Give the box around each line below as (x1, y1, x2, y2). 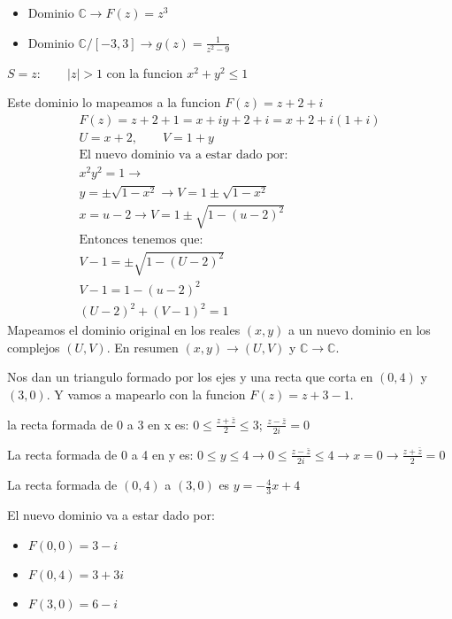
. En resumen (106, 337, 179, 356)
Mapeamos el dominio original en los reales (7, 321, 241, 339)
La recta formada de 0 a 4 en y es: (7, 445, 194, 463)
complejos (7, 337, 60, 356)
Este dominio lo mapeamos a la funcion (7, 93, 221, 112)
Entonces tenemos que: (79, 233, 203, 246)
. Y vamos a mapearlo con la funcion (46, 385, 246, 403)
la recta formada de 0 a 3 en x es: (7, 414, 189, 433)
